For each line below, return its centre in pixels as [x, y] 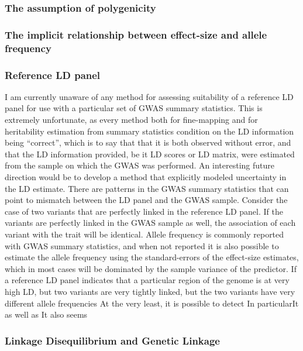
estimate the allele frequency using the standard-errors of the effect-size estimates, [152, 257]
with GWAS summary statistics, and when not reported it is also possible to [142, 245]
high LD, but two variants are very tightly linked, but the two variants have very [150, 291]
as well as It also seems [46, 314]
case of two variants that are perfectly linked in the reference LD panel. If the [144, 211]
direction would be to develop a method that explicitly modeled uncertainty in [146, 176]
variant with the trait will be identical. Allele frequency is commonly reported [144, 234]
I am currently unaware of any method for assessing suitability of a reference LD [149, 96]
